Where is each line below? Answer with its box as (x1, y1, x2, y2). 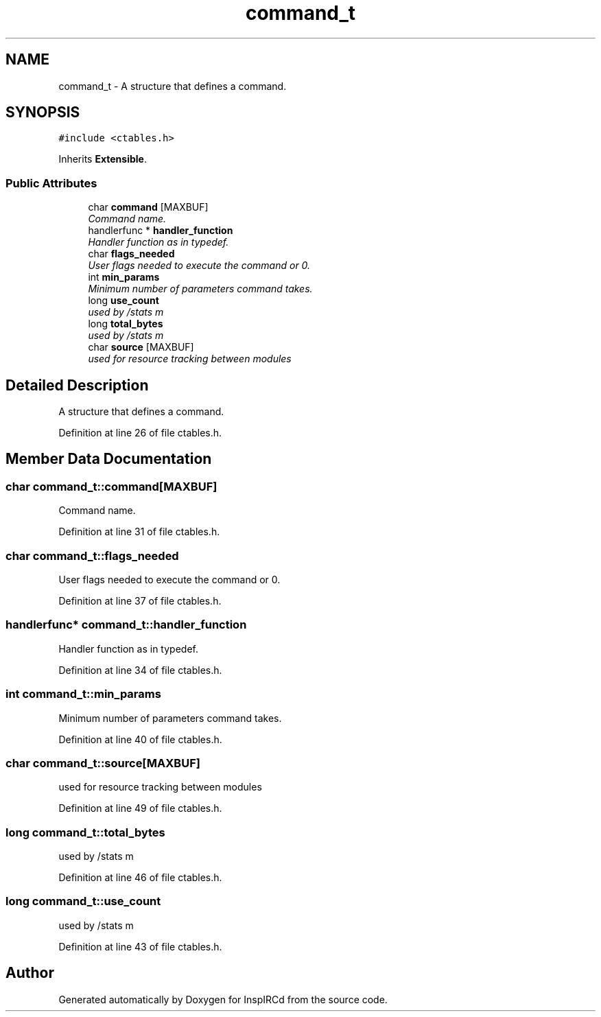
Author (5, 964, 54, 982)
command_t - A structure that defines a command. (58, 80, 287, 92)
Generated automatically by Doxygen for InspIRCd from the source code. (58, 993, 388, 1005)
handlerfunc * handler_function (88, 224, 233, 237)
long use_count (88, 294, 159, 307)
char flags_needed (88, 248, 175, 260)
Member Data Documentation (5, 450, 212, 468)
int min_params (88, 271, 160, 283)
